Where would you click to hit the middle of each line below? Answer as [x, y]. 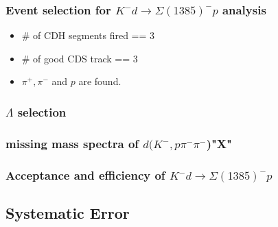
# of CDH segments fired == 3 [88, 35]
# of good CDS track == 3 [80, 58]
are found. [100, 81]
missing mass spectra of [72, 143]
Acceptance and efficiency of [85, 175]
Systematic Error [68, 213]
